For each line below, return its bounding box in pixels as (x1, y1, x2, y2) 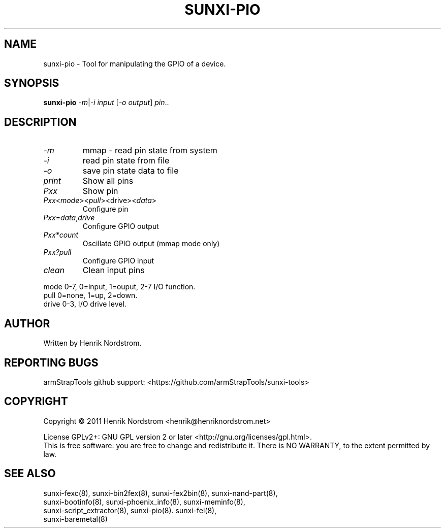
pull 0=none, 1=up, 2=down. (43, 291, 138, 300)
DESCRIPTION (4, 115, 77, 128)
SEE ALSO (4, 467, 56, 480)
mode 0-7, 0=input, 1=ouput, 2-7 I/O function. (43, 282, 196, 291)
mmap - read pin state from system (82, 145, 217, 156)
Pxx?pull (43, 248, 72, 257)
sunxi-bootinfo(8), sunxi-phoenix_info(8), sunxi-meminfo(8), (43, 497, 245, 506)
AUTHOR (4, 317, 50, 330)
